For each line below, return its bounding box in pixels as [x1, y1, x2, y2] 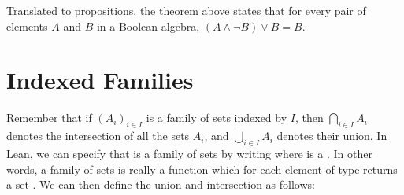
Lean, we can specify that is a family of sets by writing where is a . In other [6, 145, 372, 161]
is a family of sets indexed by [146, 109, 287, 126]
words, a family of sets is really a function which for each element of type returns [6, 160, 398, 177]
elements [6, 17, 48, 34]
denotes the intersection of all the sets [6, 127, 190, 144]
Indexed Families [6, 64, 194, 96]
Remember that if [6, 109, 92, 126]
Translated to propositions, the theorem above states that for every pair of [6, 2, 366, 18]
